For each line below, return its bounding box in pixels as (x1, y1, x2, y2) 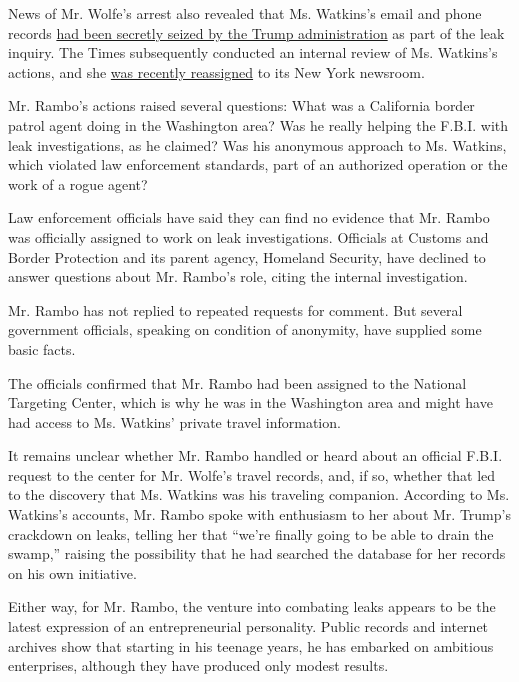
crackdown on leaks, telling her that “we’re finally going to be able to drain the (8, 523, 494, 544)
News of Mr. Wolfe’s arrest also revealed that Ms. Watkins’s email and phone (8, 3, 482, 23)
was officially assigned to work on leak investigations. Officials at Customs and (8, 226, 489, 247)
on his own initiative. (8, 562, 137, 583)
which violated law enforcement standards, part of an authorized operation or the (8, 154, 508, 175)
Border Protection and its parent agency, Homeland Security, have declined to (8, 246, 486, 267)
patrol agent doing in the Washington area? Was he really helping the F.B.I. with (8, 114, 509, 135)
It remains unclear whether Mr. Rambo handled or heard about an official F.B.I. (8, 445, 503, 466)
